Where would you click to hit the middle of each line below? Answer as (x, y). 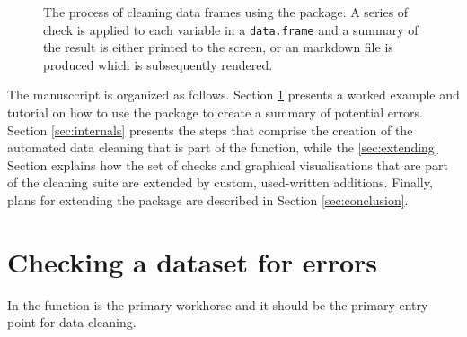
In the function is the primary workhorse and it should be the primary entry (218, 304)
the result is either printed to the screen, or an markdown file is (218, 47)
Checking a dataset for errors (193, 261)
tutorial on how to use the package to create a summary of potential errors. (215, 112)
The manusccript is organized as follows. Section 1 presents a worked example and (233, 95)
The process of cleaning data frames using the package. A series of (226, 12)
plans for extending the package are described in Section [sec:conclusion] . (208, 200)
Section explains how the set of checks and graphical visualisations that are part (228, 164)
